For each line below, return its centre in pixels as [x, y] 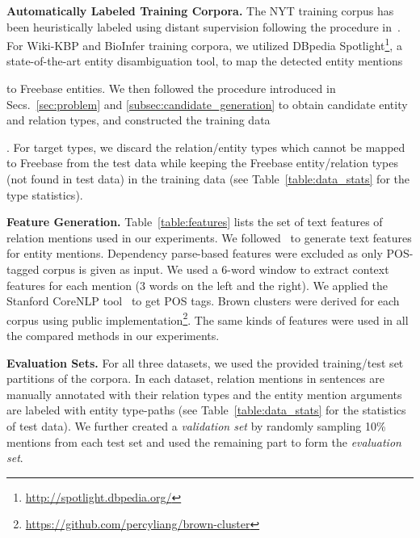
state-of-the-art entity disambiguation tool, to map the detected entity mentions [205, 61]
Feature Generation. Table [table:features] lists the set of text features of [195, 222]
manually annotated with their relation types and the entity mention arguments [204, 394]
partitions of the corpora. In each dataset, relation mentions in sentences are [196, 378]
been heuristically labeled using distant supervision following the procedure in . [204, 26]
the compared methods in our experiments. [113, 335]
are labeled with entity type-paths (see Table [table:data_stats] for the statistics [206, 410]
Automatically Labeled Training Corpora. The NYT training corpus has [200, 11]
